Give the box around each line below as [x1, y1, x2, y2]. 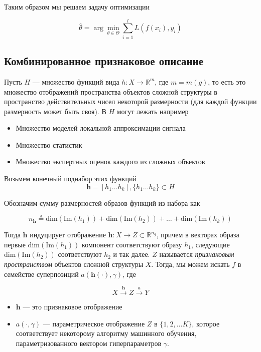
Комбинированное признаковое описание [4, 53, 204, 69]
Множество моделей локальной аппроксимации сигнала [16, 123, 186, 133]
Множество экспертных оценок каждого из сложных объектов [16, 156, 205, 167]
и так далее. [113, 249, 150, 259]
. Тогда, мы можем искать [151, 259, 230, 269]
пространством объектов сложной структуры [4, 259, 144, 269]
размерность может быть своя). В [4, 106, 106, 116]
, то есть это [208, 76, 246, 87]
